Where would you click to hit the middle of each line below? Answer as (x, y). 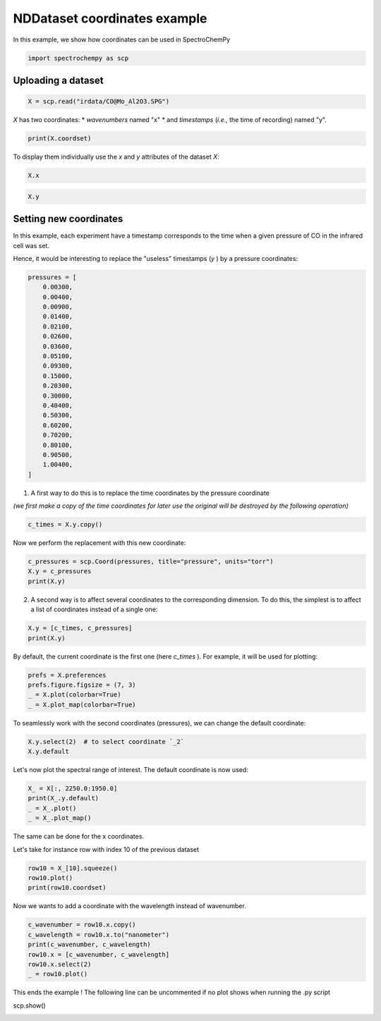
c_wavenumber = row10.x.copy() (82, 925)
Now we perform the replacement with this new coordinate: (99, 543)
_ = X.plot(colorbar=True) (74, 695)
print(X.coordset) (60, 139)
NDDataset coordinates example (110, 18)
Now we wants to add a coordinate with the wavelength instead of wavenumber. (129, 906)
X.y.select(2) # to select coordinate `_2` (106, 741)
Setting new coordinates (68, 219)
